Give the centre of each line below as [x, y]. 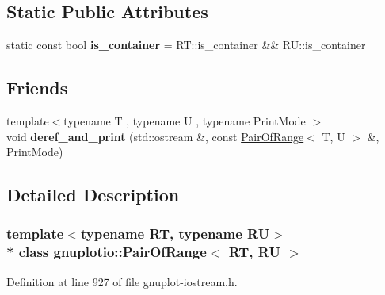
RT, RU [254, 252]
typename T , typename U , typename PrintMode [185, 121]
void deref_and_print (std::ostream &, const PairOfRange [155, 136]
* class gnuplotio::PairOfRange [107, 252]
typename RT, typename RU [175, 234]
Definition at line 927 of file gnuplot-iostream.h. [122, 281]
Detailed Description [93, 195]
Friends [37, 88]
